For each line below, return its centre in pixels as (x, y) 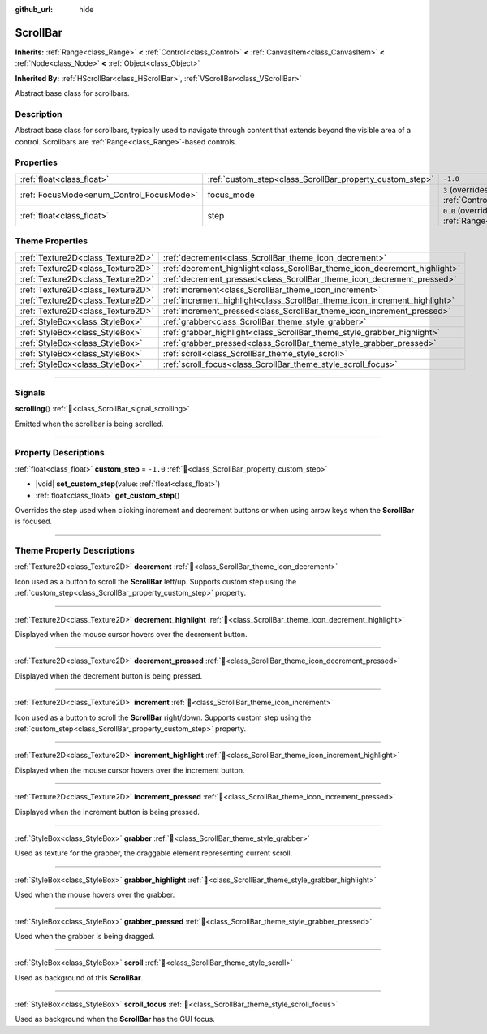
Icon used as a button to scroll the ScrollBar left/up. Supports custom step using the (156, 581)
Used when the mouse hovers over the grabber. (95, 895)
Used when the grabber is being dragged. (85, 936)
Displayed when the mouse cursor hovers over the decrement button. (131, 635)
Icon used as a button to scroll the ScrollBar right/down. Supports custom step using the (163, 717)
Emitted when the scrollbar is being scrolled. (89, 424)
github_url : (34, 9)
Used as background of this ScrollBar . (79, 977)
